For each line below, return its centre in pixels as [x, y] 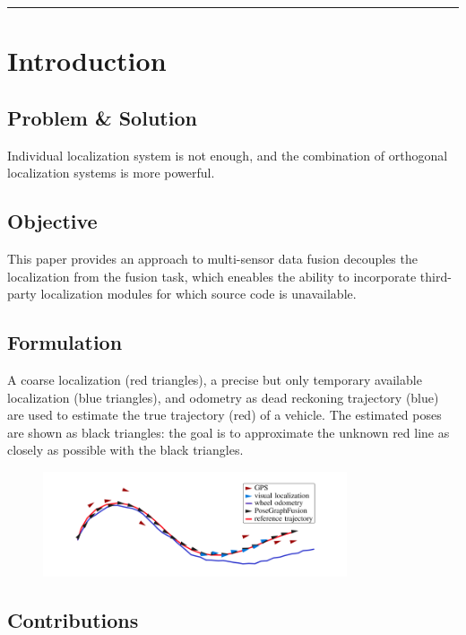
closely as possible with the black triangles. [125, 450]
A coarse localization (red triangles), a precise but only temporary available [215, 379]
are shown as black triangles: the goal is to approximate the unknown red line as [229, 432]
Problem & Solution [102, 117]
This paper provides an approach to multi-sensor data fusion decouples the [212, 258]
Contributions [73, 619]
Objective [52, 221]
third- [436, 276]
